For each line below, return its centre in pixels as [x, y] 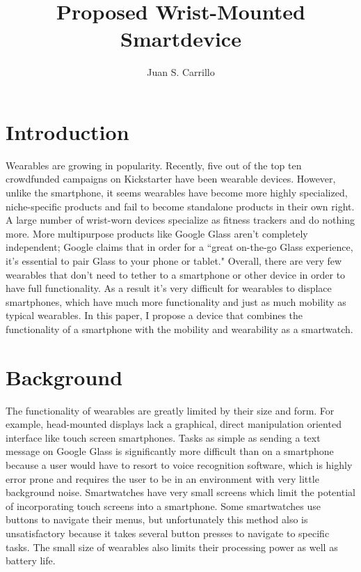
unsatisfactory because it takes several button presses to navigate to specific [168, 533]
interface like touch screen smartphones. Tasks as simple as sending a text [163, 437]
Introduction [67, 131]
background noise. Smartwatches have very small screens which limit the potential [180, 492]
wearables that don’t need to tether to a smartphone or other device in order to [176, 274]
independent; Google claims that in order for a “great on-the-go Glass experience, [179, 247]
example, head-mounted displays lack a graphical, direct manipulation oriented [174, 424]
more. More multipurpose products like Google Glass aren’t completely [157, 233]
